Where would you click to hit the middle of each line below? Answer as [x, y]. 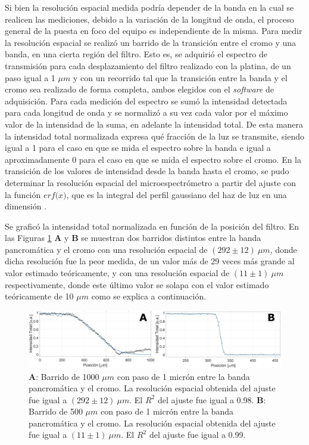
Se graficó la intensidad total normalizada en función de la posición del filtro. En [152, 226]
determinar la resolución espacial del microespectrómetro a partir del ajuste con [151, 182]
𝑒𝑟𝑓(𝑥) [55, 195]
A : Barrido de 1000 [64, 376]
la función [23, 194]
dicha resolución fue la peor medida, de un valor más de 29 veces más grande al [150, 261]
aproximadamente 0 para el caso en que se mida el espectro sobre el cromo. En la [153, 159]
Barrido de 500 [56, 411]
